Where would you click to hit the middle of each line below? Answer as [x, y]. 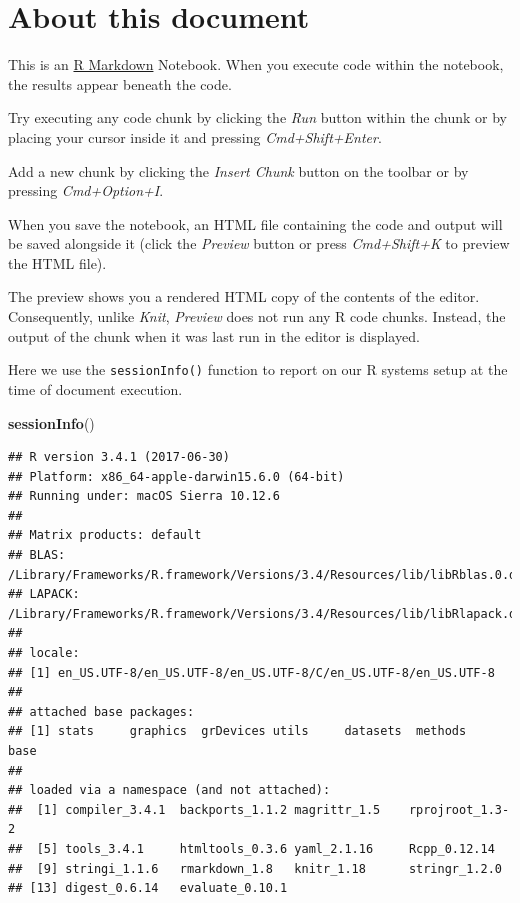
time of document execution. [95, 388]
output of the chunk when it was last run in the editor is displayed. [214, 335]
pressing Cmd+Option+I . [86, 190]
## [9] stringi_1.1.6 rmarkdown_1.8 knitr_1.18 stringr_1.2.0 [255, 868]
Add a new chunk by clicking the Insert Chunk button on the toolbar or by [238, 170]
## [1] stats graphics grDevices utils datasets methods [237, 731]
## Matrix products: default [105, 535]
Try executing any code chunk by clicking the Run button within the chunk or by [258, 117]
